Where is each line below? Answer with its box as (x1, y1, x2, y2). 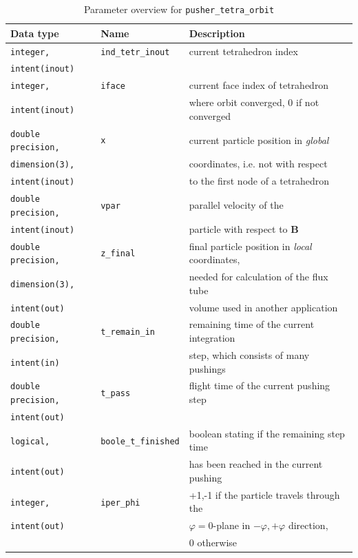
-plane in (213, 518, 251, 533)
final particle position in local (189, 238, 312, 253)
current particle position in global (189, 132, 329, 147)
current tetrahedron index (189, 43, 298, 58)
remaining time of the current (189, 317, 315, 331)
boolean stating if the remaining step (189, 426, 345, 440)
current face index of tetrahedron (189, 78, 329, 92)
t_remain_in (101, 327, 155, 338)
